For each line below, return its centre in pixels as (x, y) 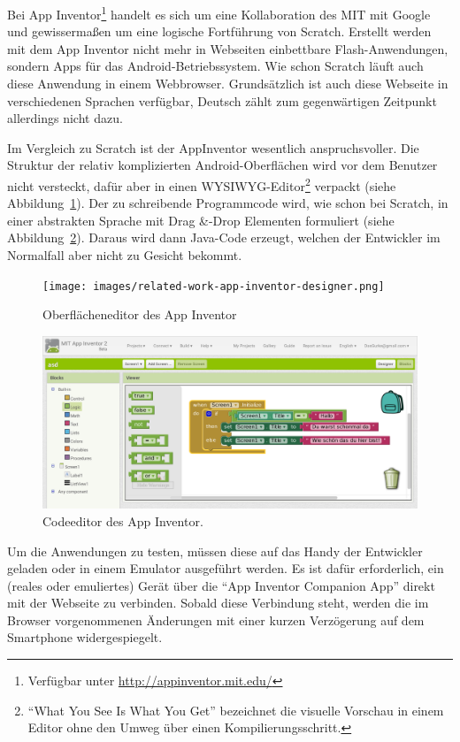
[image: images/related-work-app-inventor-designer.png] (214, 286)
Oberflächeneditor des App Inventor (140, 314)
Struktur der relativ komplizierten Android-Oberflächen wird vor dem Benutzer (222, 165)
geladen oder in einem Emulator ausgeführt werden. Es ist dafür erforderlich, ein (226, 568)
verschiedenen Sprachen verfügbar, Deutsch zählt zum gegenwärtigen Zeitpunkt (222, 100)
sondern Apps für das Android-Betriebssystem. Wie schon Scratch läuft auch (215, 66)
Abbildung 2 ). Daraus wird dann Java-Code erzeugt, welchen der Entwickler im (224, 237)
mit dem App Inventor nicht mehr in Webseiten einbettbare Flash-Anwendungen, (228, 48)
